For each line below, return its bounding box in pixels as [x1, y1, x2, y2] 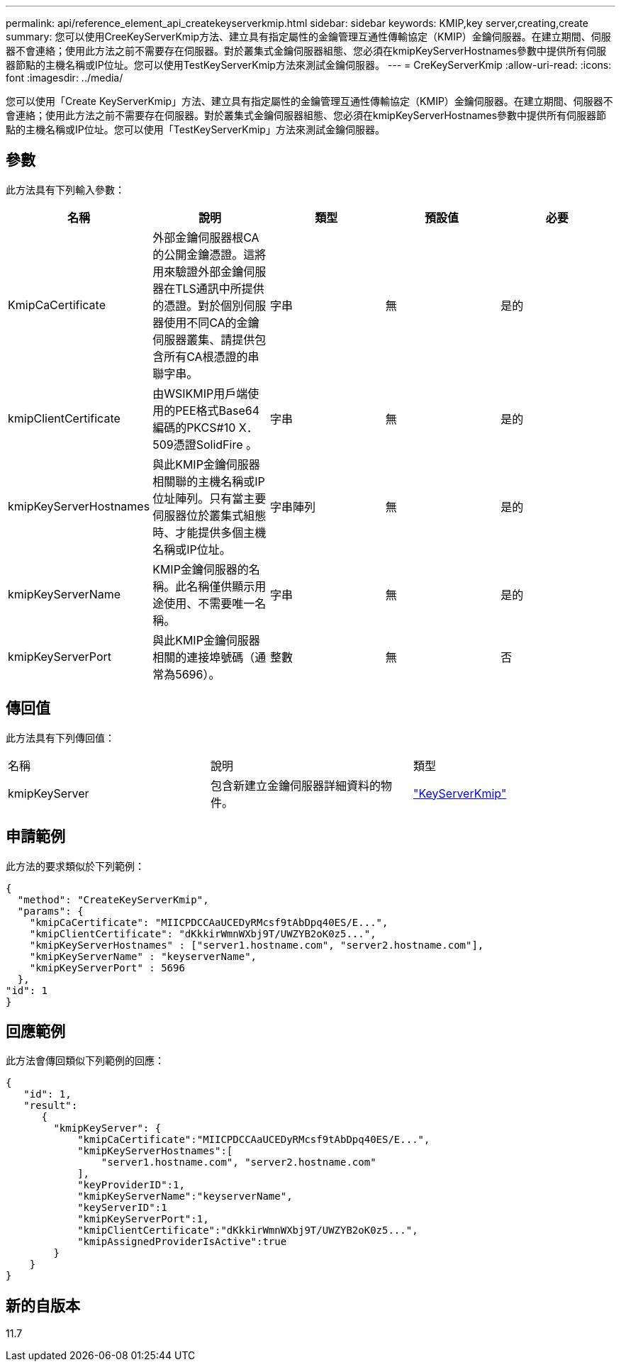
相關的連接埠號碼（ [152, 649, 255, 664]
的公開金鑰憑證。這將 [152, 247, 267, 262]
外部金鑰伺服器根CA [152, 230, 259, 245]
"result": [23, 1100, 78, 1112]
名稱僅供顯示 [186, 579, 255, 593]
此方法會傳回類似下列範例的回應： [6, 1054, 164, 1067]
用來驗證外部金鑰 [152, 264, 244, 279]
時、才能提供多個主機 [152, 525, 267, 540]
